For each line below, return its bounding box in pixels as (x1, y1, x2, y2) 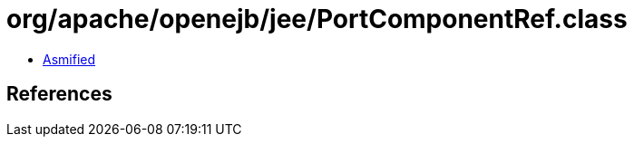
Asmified (43, 51, 96, 67)
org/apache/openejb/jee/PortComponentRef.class (6, 4, 628, 34)
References (6, 82, 112, 106)
